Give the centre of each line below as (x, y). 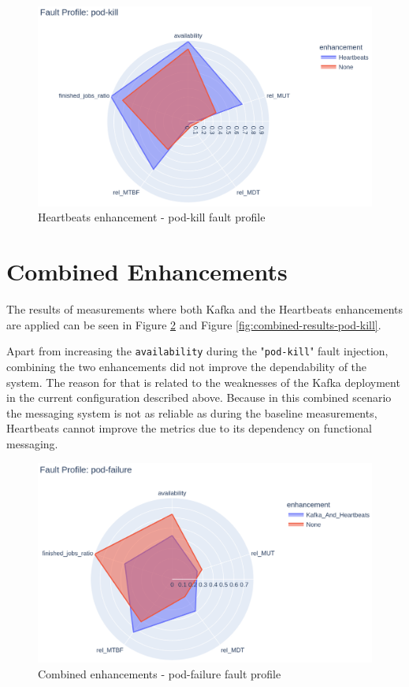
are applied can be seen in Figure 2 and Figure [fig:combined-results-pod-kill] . (194, 324)
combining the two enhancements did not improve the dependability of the (187, 366)
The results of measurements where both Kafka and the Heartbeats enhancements (205, 309)
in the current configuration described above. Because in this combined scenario (199, 397)
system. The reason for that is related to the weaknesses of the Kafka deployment (203, 382)
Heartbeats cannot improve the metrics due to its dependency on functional (189, 428)
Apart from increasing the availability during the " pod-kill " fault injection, (197, 351)
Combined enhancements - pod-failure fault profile (160, 673)
